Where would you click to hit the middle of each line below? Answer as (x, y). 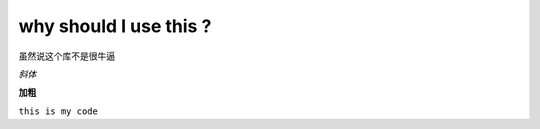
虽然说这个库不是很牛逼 (66, 56)
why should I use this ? (115, 26)
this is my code (58, 111)
